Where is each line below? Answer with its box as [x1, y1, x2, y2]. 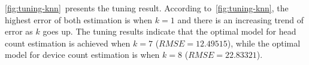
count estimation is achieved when [5, 36, 131, 49]
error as [5, 25, 33, 38]
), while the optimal [227, 36, 301, 49]
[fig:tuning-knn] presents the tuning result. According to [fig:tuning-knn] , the [5, 2, 289, 14]
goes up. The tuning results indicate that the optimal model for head [43, 25, 296, 38]
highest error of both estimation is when [5, 13, 153, 26]
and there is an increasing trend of [177, 13, 304, 26]
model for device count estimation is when [5, 48, 160, 61]
